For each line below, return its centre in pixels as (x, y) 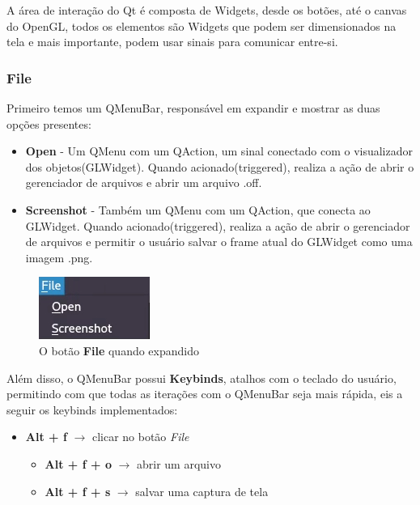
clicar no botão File (140, 437)
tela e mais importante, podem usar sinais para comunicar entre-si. (172, 42)
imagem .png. (59, 257)
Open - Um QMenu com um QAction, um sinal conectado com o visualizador (219, 151)
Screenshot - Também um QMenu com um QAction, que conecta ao (198, 209)
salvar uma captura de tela (202, 491)
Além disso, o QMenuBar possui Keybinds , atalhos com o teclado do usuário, (202, 378)
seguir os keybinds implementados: (92, 409)
